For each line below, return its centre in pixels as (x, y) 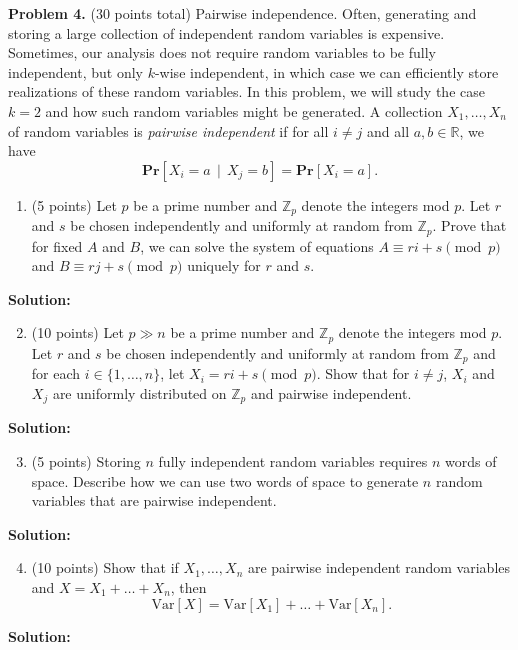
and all (388, 130)
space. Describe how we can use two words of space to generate (225, 480)
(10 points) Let (77, 332)
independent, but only (75, 71)
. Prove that (469, 225)
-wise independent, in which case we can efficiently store (326, 71)
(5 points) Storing (86, 460)
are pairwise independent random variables (379, 567)
